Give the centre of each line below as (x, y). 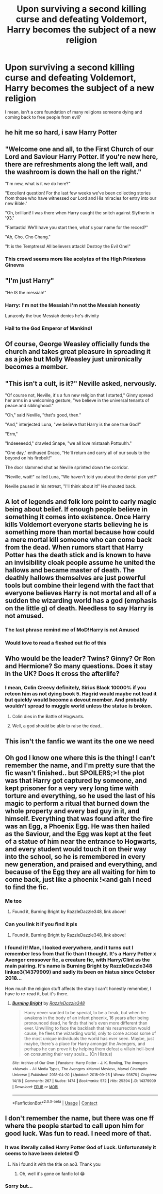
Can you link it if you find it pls (41, 924)
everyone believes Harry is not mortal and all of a (81, 593)
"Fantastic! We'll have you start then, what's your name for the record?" (77, 227)
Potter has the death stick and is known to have (78, 555)
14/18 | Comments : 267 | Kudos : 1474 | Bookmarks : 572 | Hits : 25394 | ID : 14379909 (84, 1081)
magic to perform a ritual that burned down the (77, 803)
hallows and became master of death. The (70, 570)
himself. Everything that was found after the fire (79, 819)
